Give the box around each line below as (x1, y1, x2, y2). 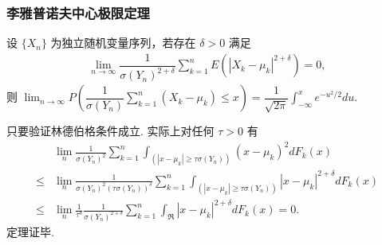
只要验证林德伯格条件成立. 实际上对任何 (6, 122, 215, 139)
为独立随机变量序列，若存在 (50, 34, 196, 51)
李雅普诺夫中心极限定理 (6, 2, 150, 22)
